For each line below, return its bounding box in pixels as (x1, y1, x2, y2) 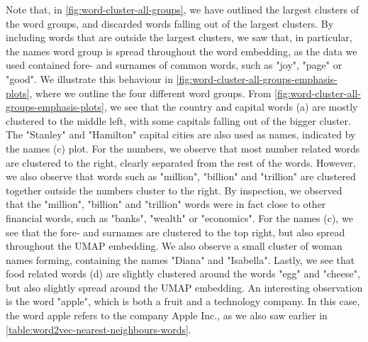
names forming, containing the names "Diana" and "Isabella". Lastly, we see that (6, 252, 355, 267)
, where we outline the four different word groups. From (29, 85, 272, 100)
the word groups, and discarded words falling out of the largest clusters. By (6, 16, 334, 31)
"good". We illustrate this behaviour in (6, 71, 173, 86)
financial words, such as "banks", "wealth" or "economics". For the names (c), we (6, 210, 353, 225)
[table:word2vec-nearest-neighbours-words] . (6, 321, 191, 336)
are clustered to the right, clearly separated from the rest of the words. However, (6, 155, 356, 170)
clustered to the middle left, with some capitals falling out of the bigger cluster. (6, 113, 351, 128)
